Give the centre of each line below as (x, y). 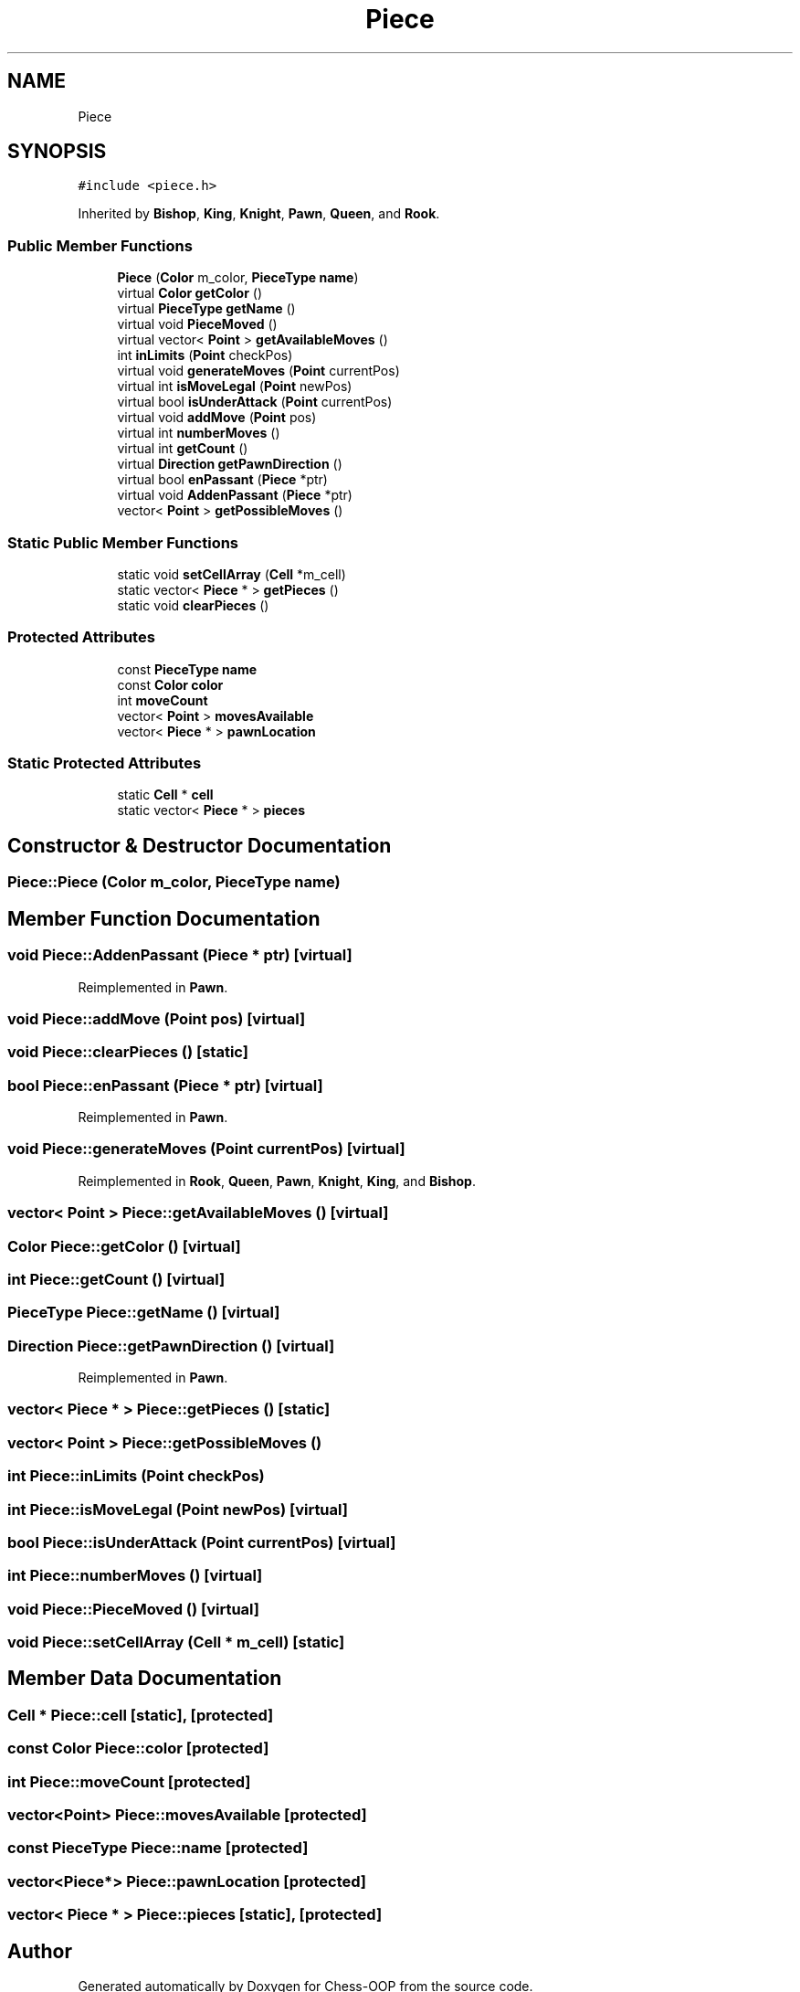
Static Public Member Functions (123, 542)
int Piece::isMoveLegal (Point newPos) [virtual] (178, 1509)
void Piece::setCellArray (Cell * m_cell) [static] (176, 1642)
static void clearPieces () (193, 605)
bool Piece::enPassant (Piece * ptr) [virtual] (165, 1085)
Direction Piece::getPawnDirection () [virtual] (171, 1346)
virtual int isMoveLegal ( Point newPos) (235, 387)
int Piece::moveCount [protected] (129, 1781)
